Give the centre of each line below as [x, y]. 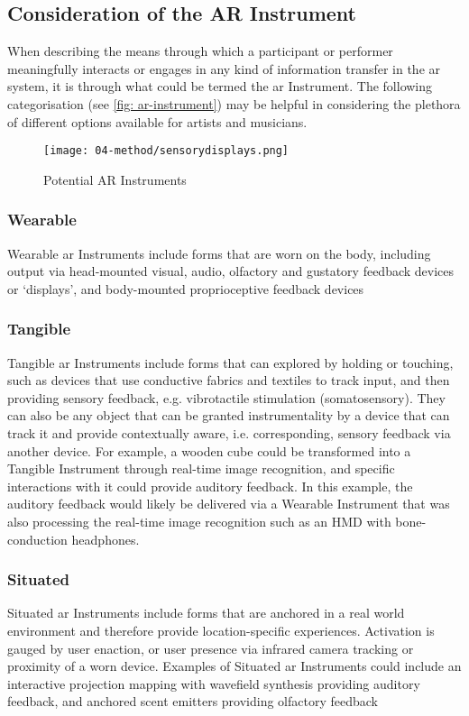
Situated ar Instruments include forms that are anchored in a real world [206, 613]
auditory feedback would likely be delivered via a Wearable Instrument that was [229, 504]
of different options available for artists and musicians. [157, 121]
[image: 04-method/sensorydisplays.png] [166, 151]
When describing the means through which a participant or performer [200, 51]
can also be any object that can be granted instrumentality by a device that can [229, 415]
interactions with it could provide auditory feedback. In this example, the [210, 486]
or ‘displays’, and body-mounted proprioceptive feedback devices [186, 288]
